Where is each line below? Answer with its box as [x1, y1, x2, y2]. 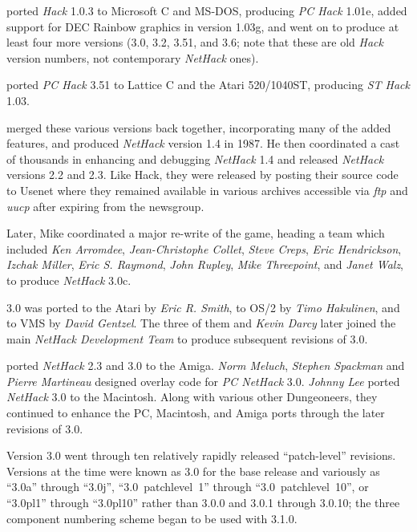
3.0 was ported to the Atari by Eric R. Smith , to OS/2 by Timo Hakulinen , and [6, 298, 400, 315]
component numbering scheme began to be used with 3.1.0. [6, 510, 298, 526]
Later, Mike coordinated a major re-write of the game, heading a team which [6, 225, 385, 242]
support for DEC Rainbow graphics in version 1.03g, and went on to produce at [6, 18, 399, 35]
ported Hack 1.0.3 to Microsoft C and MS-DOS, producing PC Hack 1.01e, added [6, 2, 407, 18]
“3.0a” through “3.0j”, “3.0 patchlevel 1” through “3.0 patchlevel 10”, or [6, 478, 369, 495]
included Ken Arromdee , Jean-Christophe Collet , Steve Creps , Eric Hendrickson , [6, 240, 402, 257]
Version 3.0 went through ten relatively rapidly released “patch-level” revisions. [6, 447, 396, 464]
